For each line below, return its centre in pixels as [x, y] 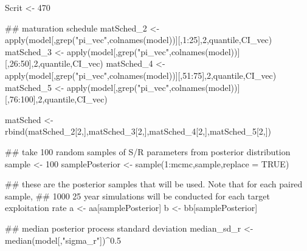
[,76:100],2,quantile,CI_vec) [56, 99]
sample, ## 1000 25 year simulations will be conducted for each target [137, 196]
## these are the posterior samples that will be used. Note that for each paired [154, 184]
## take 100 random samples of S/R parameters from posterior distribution [148, 151]
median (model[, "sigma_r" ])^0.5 [63, 240]
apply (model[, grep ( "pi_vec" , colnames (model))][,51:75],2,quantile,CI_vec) [141, 75]
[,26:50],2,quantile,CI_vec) [54, 63]
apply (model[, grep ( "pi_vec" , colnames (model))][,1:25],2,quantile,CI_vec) [139, 40]
